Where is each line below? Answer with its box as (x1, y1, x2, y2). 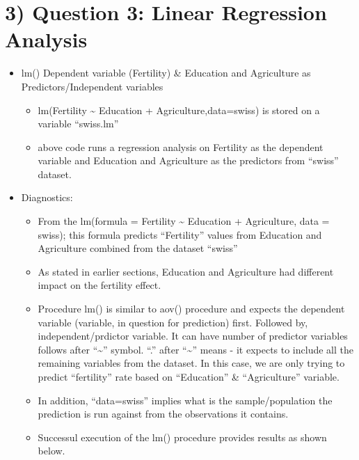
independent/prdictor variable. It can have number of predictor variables (38, 328, 348, 343)
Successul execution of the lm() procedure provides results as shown (38, 429, 327, 444)
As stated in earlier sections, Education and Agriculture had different (38, 264, 334, 278)
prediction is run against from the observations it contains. (38, 406, 289, 421)
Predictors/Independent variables (21, 79, 163, 93)
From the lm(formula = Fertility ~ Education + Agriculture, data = (38, 214, 330, 228)
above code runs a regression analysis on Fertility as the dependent (38, 139, 324, 154)
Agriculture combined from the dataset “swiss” (38, 241, 238, 255)
